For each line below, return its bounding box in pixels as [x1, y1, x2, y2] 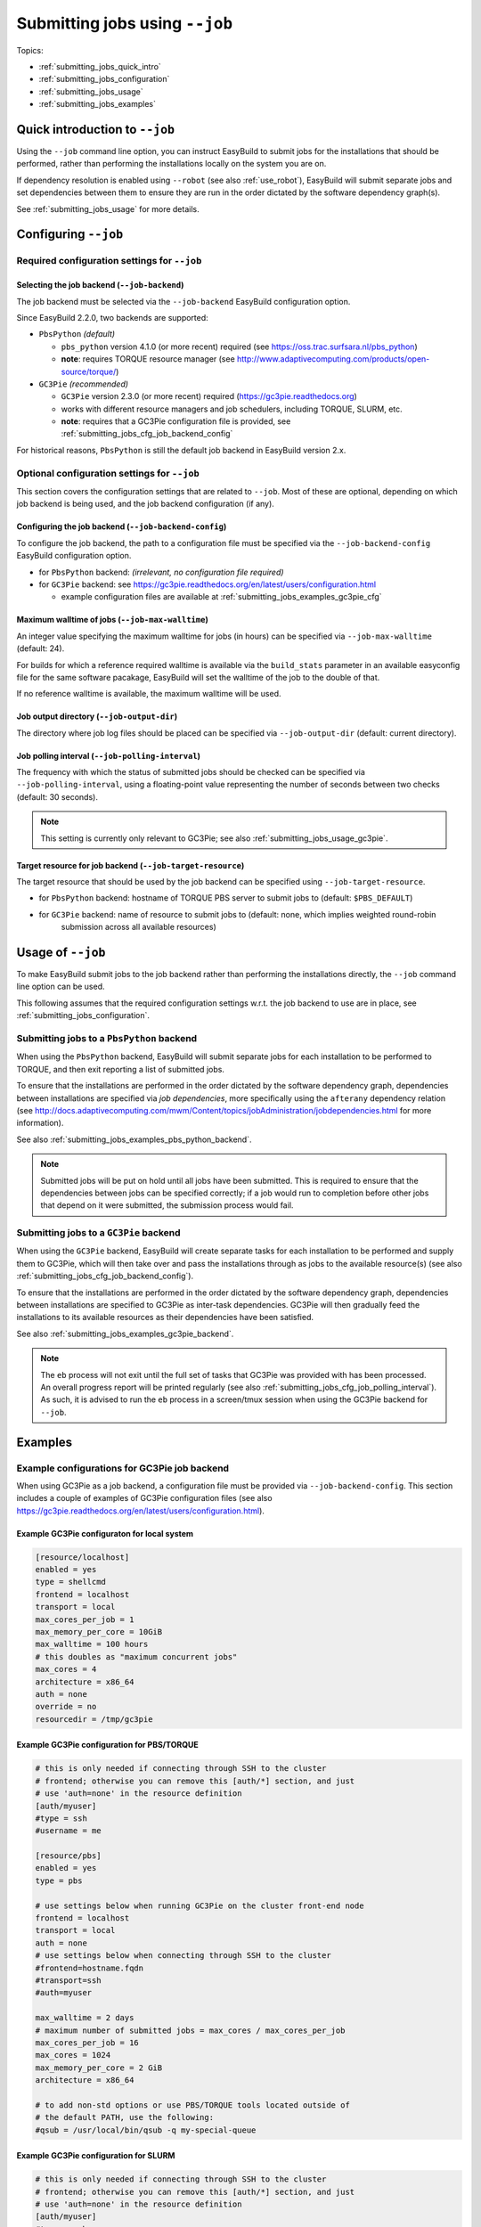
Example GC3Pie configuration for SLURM [16, 2150, 175, 2161]
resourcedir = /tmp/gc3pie [35, 1714, 153, 1724]
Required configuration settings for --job [16, 255, 202, 267]
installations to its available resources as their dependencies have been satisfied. [16, 1312, 314, 1323]
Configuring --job [16, 227, 124, 242]
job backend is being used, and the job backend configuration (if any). [16, 499, 275, 510]
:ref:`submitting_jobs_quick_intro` [38, 61, 162, 71]
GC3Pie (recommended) [38, 379, 129, 389]
